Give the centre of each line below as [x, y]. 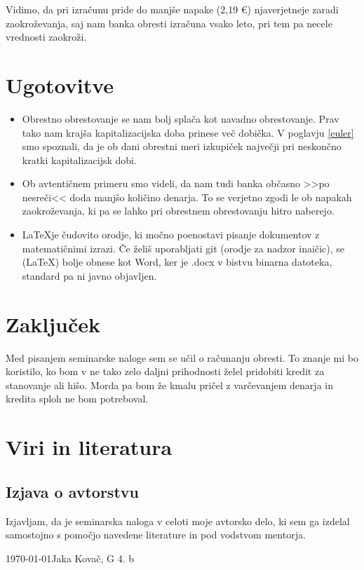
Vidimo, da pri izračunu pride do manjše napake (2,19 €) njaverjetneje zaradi [172, 9]
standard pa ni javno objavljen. [89, 275]
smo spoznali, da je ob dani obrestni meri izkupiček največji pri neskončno [182, 146]
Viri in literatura [89, 447]
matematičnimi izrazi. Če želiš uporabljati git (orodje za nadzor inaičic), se [183, 248]
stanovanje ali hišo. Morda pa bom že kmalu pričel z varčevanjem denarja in [169, 385]
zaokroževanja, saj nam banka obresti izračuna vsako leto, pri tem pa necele [169, 23]
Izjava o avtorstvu [72, 491]
